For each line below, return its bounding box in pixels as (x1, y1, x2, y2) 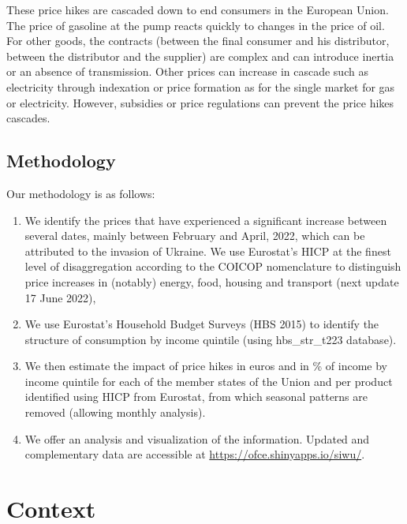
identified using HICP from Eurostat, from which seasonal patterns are (24, 388, 368, 405)
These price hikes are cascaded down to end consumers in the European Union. (6, 2, 389, 17)
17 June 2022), (24, 289, 96, 305)
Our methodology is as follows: (6, 185, 155, 201)
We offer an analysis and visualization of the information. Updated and (24, 430, 370, 447)
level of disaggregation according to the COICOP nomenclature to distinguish (24, 258, 401, 275)
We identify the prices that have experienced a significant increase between (24, 211, 387, 228)
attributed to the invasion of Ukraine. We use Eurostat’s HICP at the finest (24, 242, 391, 259)
